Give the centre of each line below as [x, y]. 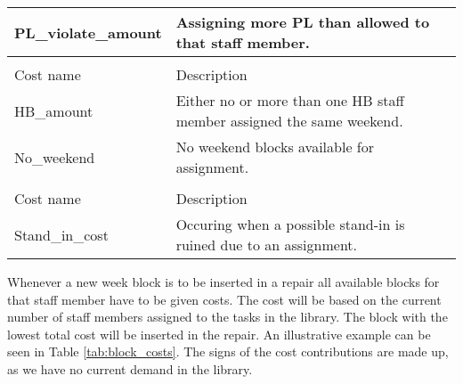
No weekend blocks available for [275, 147]
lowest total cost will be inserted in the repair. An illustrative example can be [219, 334]
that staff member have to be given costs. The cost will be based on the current [224, 299]
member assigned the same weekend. [289, 121]
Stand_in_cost [61, 234]
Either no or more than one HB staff [290, 100]
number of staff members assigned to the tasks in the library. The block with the [227, 317]
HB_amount [54, 110]
